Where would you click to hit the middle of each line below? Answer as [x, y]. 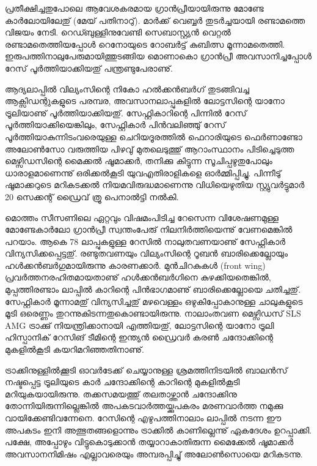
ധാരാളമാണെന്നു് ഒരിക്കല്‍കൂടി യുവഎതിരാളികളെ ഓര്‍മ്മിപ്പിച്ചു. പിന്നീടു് [143, 172]
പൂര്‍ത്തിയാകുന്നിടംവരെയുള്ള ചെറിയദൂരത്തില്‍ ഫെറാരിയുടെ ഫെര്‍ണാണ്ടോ [154, 136]
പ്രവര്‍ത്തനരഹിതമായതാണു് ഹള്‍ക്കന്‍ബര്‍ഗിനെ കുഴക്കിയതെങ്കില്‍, [138, 277]
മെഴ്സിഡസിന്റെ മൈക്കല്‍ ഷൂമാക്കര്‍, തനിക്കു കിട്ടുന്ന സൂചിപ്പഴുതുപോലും [139, 161]
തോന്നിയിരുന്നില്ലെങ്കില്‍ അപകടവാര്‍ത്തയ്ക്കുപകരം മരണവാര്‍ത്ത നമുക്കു [144, 406]
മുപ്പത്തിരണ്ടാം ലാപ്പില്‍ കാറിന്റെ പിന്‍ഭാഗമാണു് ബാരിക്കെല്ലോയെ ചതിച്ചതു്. [153, 289]
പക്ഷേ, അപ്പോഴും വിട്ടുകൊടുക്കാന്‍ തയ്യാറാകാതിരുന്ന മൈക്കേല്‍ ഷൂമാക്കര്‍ [149, 442]
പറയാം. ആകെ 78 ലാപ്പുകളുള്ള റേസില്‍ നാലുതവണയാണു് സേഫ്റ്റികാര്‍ [145, 241]
